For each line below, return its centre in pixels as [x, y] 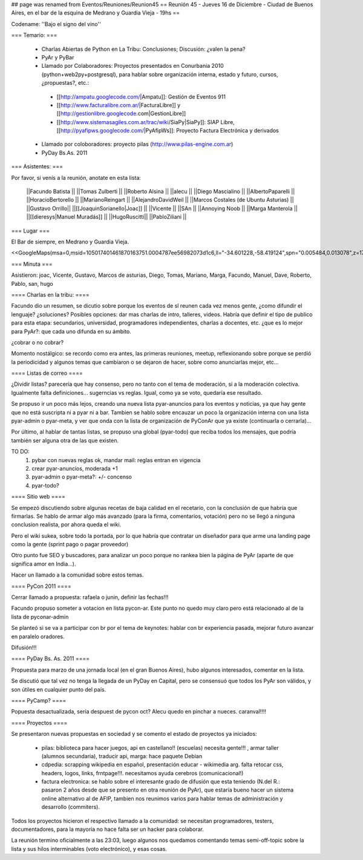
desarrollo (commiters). [70, 807]
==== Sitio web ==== [38, 497]
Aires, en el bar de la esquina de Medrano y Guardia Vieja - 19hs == [96, 13]
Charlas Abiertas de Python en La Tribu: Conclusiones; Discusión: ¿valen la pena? [143, 49]
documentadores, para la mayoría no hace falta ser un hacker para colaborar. [107, 829]
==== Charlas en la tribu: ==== [51, 294]
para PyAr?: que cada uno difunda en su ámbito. [71, 331]
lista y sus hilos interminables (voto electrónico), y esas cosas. [89, 848]
